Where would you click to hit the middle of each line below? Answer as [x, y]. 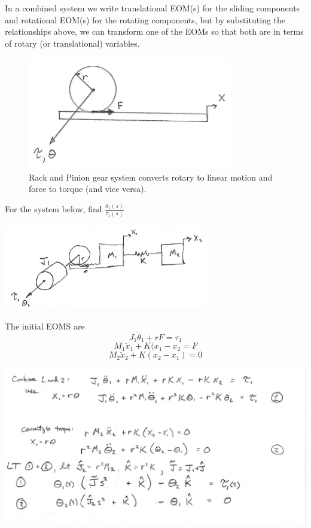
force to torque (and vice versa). [88, 189]
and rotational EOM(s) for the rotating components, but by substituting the [145, 19]
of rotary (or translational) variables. [72, 43]
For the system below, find [54, 209]
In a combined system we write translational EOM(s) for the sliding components [153, 8]
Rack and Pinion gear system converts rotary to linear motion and [151, 177]
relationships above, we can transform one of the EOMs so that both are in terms [154, 31]
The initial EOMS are [45, 326]
